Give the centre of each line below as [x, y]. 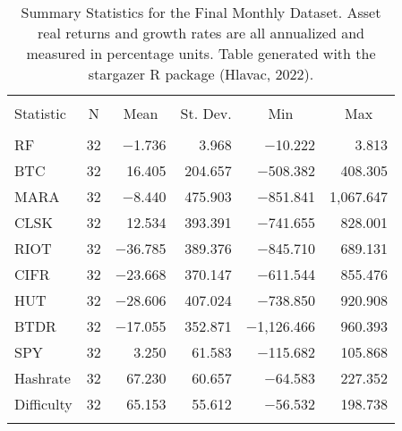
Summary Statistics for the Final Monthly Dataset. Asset [201, 12]
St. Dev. [206, 113]
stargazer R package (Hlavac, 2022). [201, 74]
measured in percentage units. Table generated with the [201, 53]
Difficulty [43, 404]
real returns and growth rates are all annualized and [201, 33]
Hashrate [43, 378]
